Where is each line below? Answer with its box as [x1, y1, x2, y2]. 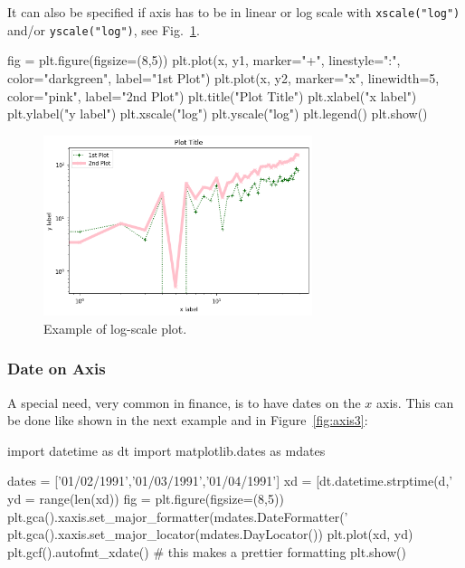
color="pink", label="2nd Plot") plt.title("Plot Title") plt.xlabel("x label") [7, 86, 417, 105]
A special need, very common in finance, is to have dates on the [7, 393, 361, 412]
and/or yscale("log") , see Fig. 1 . [7, 20, 200, 39]
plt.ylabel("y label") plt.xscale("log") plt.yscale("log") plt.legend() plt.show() [7, 104, 428, 123]
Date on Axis [7, 357, 106, 380]
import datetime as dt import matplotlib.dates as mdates [7, 440, 326, 459]
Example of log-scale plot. [43, 318, 187, 337]
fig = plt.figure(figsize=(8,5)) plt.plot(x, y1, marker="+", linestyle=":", [7, 51, 401, 70]
